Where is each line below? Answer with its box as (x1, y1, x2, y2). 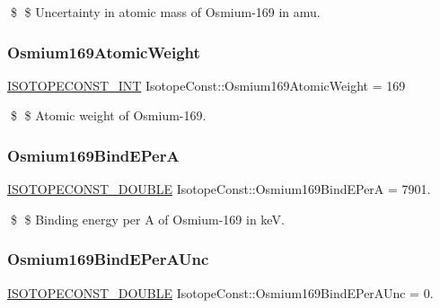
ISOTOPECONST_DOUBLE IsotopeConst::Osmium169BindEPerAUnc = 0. (7, 283, 434, 302)
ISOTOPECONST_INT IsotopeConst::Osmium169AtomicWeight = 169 (7, 75, 406, 94)
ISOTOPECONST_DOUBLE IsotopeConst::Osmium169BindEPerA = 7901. (7, 180, 431, 198)
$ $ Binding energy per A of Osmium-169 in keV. (10, 209, 285, 228)
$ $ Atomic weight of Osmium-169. (10, 106, 207, 125)
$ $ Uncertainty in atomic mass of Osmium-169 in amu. (10, 3, 321, 21)
